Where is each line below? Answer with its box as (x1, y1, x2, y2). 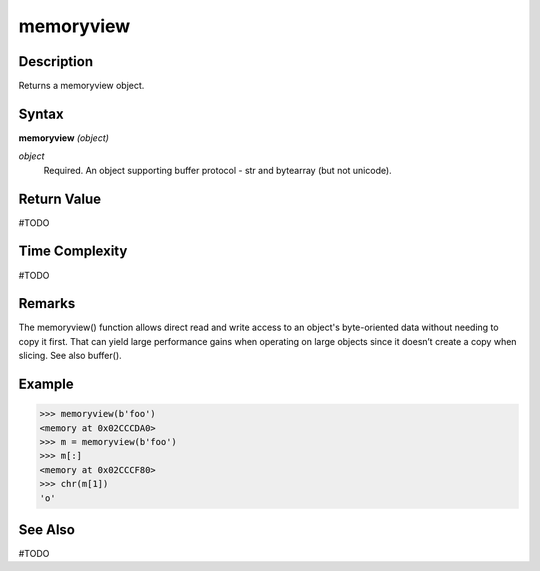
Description (18, 53, 94, 70)
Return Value (18, 190, 102, 207)
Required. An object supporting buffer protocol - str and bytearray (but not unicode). (43, 164, 392, 176)
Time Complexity (18, 243, 128, 260)
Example (18, 376, 74, 393)
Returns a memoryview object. (18, 80, 145, 92)
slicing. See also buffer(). (18, 350, 122, 362)
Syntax (18, 105, 64, 122)
